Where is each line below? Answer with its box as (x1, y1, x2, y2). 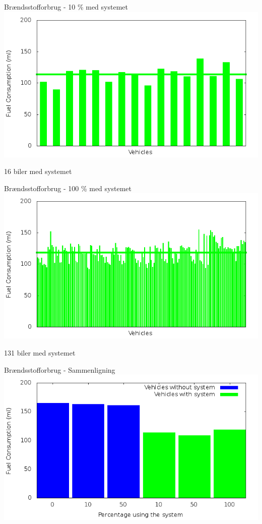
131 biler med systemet (4, 347, 76, 358)
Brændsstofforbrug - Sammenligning (4, 364, 115, 375)
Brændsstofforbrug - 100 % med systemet (4, 183, 132, 193)
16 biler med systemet (4, 166, 72, 177)
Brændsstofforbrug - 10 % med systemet (4, 2, 128, 12)
